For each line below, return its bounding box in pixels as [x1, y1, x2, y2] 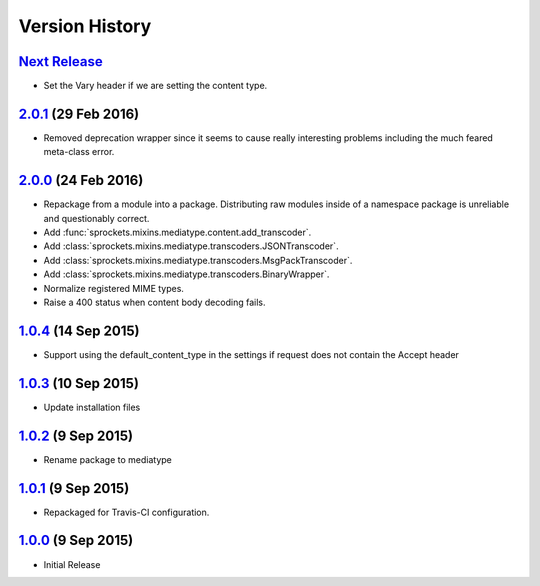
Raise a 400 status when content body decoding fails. [43, 296, 266, 308]
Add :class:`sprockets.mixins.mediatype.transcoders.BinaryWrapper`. [43, 268, 330, 280]
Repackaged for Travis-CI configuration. [43, 506, 210, 518]
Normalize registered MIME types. [43, 282, 185, 294]
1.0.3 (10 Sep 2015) [18, 375, 140, 392]
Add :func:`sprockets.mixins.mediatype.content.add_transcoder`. [43, 226, 312, 239]
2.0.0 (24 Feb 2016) [18, 172, 144, 189]
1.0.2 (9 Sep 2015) [18, 427, 134, 444]
